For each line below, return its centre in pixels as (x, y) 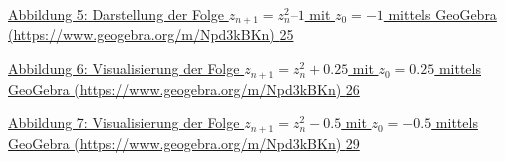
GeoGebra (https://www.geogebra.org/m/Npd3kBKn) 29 (184, 142)
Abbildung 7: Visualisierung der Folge (124, 122)
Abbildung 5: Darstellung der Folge (116, 14)
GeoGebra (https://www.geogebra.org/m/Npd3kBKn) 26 (184, 88)
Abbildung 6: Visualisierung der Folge (124, 68)
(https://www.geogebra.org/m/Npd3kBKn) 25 (151, 34)
